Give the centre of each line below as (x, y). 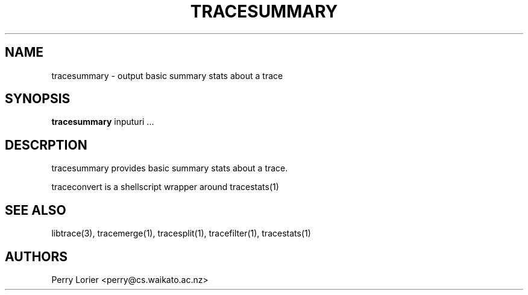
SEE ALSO (36, 210)
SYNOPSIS (38, 99)
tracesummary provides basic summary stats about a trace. (170, 168)
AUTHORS (36, 256)
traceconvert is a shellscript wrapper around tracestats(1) (165, 187)
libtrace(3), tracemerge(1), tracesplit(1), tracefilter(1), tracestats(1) (181, 233)
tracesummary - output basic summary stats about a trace (167, 75)
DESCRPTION (46, 145)
